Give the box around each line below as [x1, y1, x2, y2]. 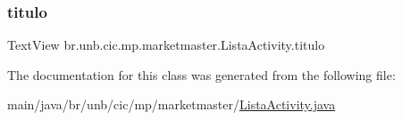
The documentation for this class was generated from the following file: [7, 65, 396, 84]
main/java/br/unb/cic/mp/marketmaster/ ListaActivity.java [7, 95, 336, 114]
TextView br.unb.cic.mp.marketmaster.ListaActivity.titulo [7, 36, 325, 54]
